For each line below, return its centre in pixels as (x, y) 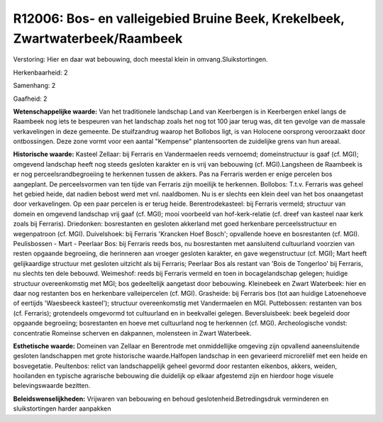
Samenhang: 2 (34, 86)
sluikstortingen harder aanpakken (62, 409)
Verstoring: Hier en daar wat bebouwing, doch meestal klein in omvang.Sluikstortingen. (140, 60)
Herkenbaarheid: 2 (40, 72)
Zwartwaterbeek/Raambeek (98, 38)
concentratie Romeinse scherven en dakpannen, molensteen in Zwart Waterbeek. (132, 333)
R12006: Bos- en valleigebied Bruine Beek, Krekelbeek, (179, 18)
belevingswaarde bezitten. (52, 386)
